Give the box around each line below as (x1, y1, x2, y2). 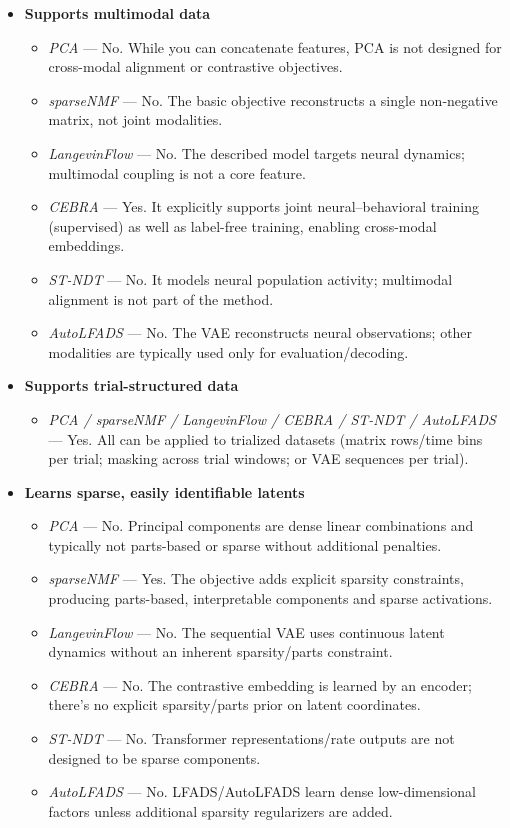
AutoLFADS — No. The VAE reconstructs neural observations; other (48, 322, 473, 343)
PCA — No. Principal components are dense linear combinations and (48, 515, 474, 536)
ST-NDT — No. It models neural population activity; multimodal (48, 268, 453, 289)
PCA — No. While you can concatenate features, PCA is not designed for (48, 36, 502, 57)
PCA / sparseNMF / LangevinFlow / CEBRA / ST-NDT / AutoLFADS (48, 408, 496, 429)
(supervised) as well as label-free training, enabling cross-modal (48, 215, 437, 236)
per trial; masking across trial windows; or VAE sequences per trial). (48, 448, 469, 469)
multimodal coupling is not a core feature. (48, 162, 306, 183)
